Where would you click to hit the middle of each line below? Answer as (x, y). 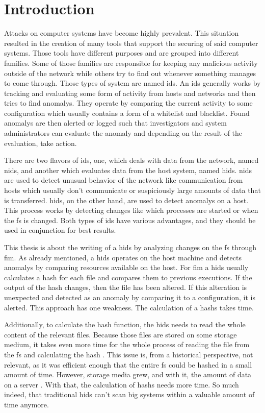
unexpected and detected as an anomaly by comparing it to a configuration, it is (130, 297)
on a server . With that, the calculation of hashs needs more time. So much (122, 384)
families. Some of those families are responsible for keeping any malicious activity (131, 63)
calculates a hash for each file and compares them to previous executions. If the (128, 277)
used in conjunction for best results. (60, 230)
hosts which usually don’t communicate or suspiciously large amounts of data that (132, 190)
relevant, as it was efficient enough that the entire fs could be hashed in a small (128, 364)
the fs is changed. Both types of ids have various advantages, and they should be (130, 220)
